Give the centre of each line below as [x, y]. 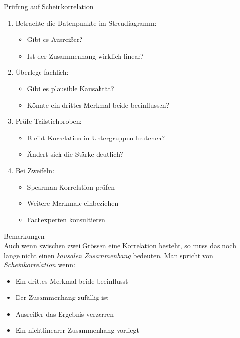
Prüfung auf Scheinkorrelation [49, 6]
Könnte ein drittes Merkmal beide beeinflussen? [98, 105]
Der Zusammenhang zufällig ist [62, 297]
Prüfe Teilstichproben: [49, 121]
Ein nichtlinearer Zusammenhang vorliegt [77, 330]
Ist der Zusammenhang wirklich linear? [85, 55]
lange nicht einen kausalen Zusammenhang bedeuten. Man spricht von [109, 255]
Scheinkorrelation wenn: [40, 265]
